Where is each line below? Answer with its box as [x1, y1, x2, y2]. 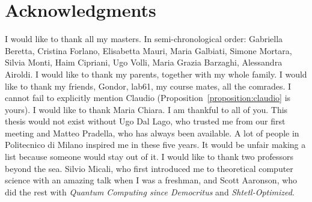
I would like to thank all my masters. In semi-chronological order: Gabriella [5, 32, 283, 45]
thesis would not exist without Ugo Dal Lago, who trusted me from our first [5, 115, 286, 127]
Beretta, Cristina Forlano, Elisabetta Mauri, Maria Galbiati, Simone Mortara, [5, 44, 292, 57]
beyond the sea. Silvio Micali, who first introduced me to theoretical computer [5, 162, 293, 174]
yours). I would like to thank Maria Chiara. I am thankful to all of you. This [5, 103, 288, 115]
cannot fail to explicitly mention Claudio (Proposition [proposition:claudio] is [5, 91, 291, 104]
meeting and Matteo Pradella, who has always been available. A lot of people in [5, 126, 299, 139]
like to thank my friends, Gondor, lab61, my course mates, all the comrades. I [5, 79, 292, 92]
